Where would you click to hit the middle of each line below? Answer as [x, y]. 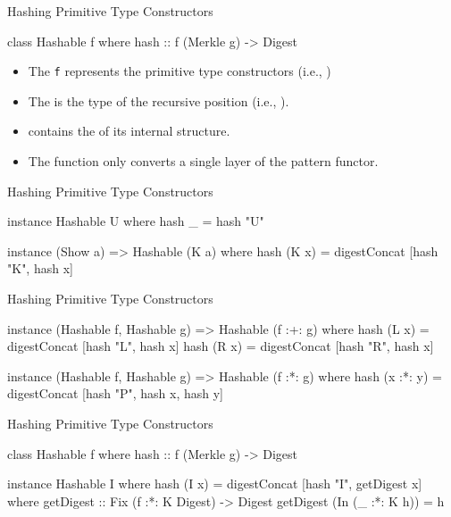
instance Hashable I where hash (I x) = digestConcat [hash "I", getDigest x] [215, 484]
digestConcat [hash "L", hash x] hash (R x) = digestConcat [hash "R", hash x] [221, 346]
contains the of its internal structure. [129, 131]
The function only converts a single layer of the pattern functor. [203, 161]
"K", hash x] [40, 268]
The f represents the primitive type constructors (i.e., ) [180, 71]
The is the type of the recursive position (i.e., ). [159, 100]
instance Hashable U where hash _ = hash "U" [136, 221]
